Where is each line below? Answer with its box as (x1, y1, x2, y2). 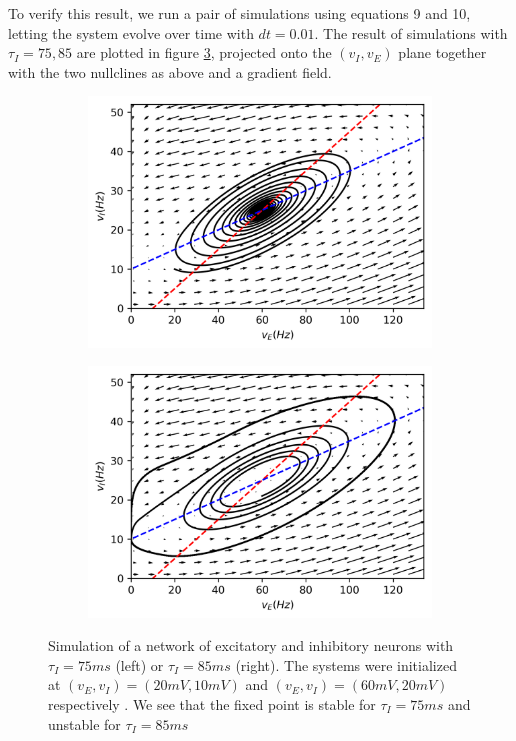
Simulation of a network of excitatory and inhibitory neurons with (48, 635, 454, 656)
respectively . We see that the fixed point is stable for (48, 693, 376, 714)
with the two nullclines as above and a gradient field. (8, 61, 332, 82)
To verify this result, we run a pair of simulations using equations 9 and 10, (8, 3, 471, 23)
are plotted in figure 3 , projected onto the (76, 42, 332, 63)
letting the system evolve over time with (8, 22, 254, 43)
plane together (398, 42, 487, 63)
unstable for (48, 713, 121, 734)
